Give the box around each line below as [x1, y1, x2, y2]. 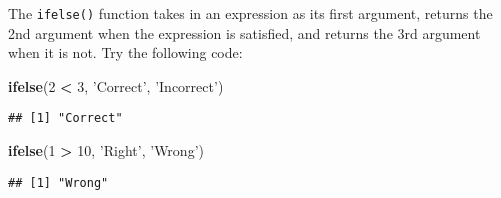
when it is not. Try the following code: [8, 42, 243, 63]
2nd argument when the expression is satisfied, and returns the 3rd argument [8, 22, 481, 43]
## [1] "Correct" [8, 111, 123, 126]
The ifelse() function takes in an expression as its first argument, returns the [8, 3, 493, 23]
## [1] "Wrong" [8, 175, 109, 190]
